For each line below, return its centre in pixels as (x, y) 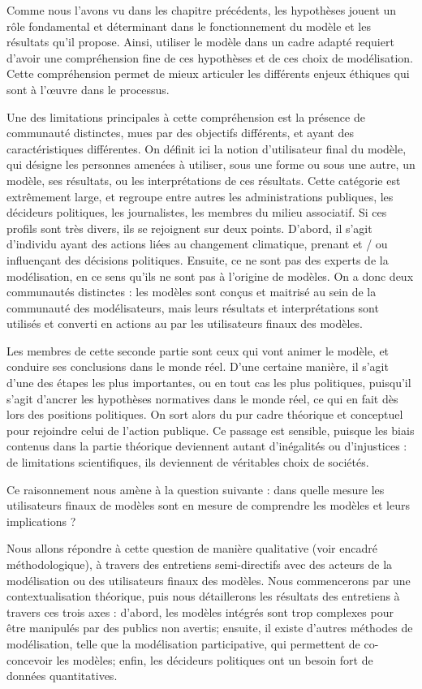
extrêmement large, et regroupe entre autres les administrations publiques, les (200, 196)
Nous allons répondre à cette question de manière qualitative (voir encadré (192, 548)
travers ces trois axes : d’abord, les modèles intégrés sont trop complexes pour (200, 611)
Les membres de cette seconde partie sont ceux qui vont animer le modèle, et (198, 350)
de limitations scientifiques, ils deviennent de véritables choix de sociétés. (188, 462)
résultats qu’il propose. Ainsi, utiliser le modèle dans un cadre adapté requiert (200, 42)
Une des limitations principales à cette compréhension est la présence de (186, 116)
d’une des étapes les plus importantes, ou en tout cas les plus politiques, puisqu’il (209, 383)
